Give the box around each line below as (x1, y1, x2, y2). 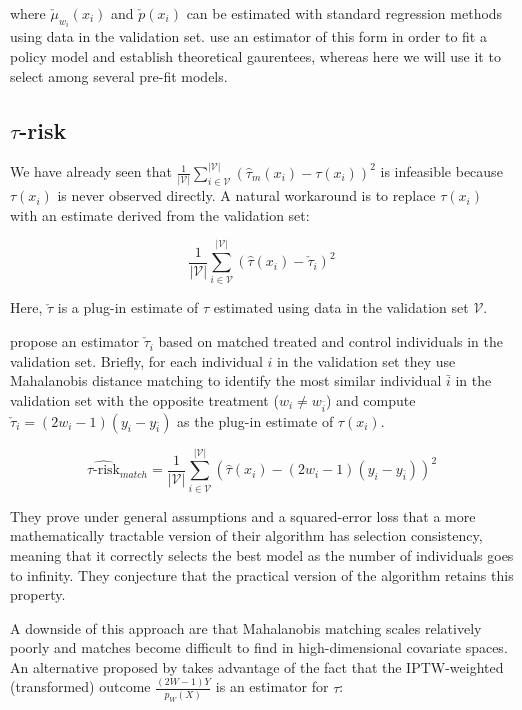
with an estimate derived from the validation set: (10, 204, 310, 225)
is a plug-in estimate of (57, 297, 199, 318)
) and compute (325, 389, 416, 410)
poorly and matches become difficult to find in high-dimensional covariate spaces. (10, 637, 508, 658)
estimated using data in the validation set (213, 297, 469, 318)
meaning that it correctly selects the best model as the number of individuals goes (10, 544, 514, 565)
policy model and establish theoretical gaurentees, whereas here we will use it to (10, 46, 501, 67)
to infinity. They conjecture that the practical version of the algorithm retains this (10, 564, 514, 585)
